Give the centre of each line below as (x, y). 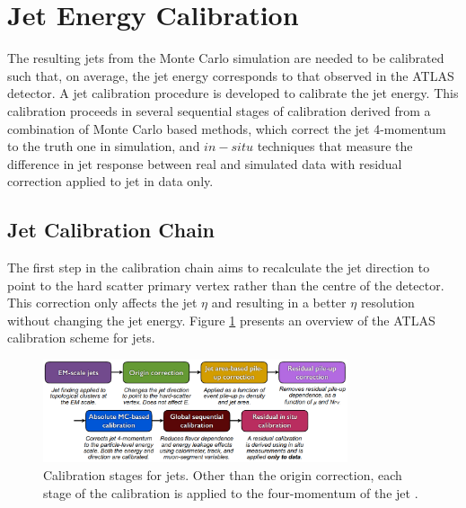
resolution (387, 303)
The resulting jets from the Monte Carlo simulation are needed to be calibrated (226, 58)
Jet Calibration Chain (111, 230)
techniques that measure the (335, 146)
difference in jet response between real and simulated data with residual (205, 163)
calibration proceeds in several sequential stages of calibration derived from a (219, 110)
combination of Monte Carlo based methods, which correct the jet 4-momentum (227, 128)
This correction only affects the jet (102, 303)
